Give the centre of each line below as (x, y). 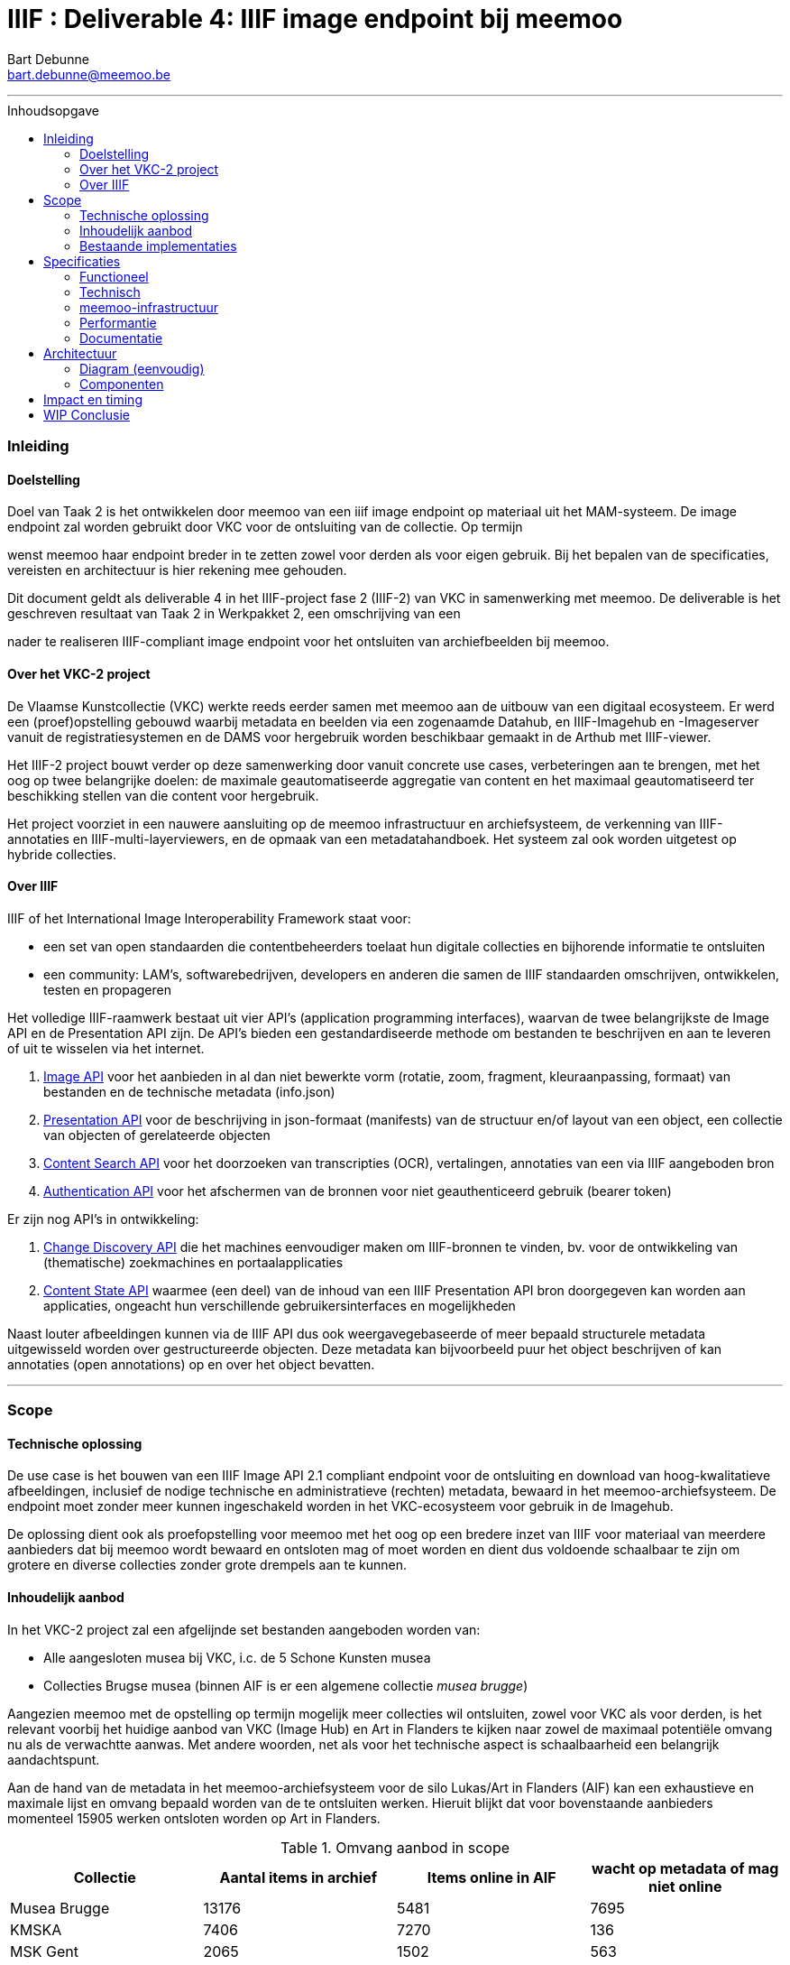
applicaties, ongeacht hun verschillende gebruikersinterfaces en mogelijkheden (280, 1305)
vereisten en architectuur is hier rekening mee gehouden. (177, 570)
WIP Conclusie (87, 414)
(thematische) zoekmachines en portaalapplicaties (193, 1262)
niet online (685, 1886)
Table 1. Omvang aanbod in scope (395, 1847)
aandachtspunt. (54, 1759)
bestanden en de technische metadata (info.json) (189, 1091)
